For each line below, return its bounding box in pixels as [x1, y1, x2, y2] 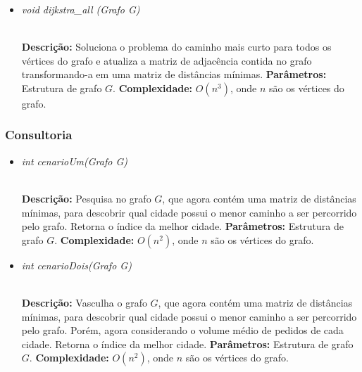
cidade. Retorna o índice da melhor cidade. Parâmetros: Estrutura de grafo [21, 336, 354, 351]
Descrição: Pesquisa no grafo [21, 191, 151, 205]
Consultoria [5, 126, 73, 143]
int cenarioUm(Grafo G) [21, 153, 127, 168]
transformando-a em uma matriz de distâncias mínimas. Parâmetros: [21, 67, 327, 82]
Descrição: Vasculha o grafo [21, 295, 147, 309]
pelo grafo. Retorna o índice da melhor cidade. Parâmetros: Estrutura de [21, 219, 344, 233]
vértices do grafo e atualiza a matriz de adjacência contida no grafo [21, 53, 312, 68]
